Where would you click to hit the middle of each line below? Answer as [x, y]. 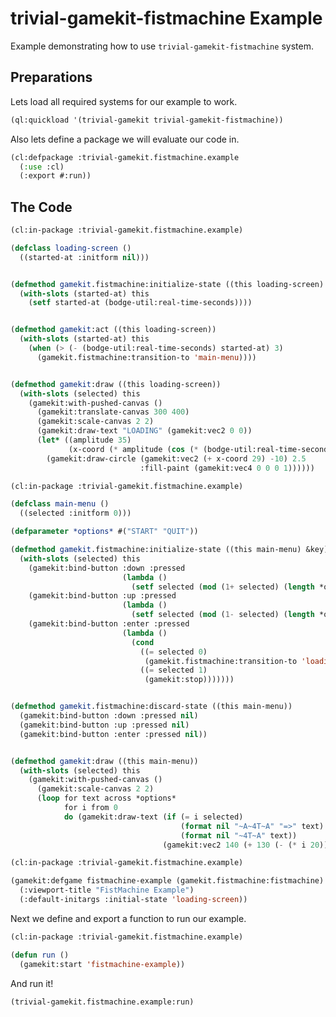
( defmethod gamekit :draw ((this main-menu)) [104, 761]
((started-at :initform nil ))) [84, 257]
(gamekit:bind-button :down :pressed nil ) [109, 716]
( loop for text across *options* [106, 798]
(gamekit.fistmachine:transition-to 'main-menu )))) [146, 357]
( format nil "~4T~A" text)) [239, 835]
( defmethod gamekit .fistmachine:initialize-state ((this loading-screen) [167, 284]
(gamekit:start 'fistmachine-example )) [102, 964]
